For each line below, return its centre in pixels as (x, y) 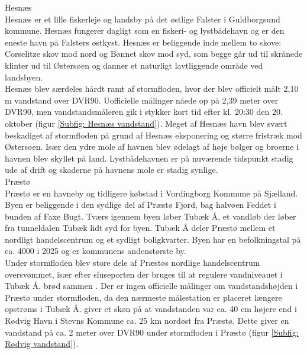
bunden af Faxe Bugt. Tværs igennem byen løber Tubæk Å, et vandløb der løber (151, 216)
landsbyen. (24, 77)
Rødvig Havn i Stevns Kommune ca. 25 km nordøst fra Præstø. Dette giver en (147, 321)
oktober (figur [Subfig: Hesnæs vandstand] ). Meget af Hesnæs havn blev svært (146, 123)
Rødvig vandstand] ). (42, 344)
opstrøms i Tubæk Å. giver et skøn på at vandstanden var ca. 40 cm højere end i (151, 309)
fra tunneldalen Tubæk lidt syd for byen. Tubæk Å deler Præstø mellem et (140, 228)
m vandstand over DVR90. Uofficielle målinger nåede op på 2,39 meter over (142, 100)
